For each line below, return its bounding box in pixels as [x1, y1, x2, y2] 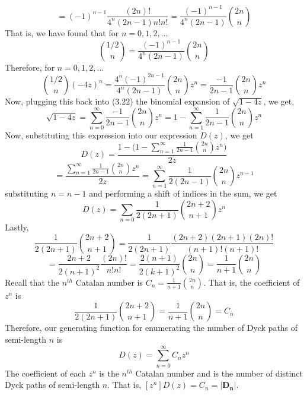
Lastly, [5, 221, 29, 233]
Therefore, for [5, 61, 55, 73]
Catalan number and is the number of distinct [135, 366, 303, 379]
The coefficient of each [5, 366, 86, 379]
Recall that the [5, 276, 59, 288]
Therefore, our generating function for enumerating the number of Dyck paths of [5, 321, 298, 334]
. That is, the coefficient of [203, 276, 300, 288]
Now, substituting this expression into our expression [5, 129, 197, 141]
